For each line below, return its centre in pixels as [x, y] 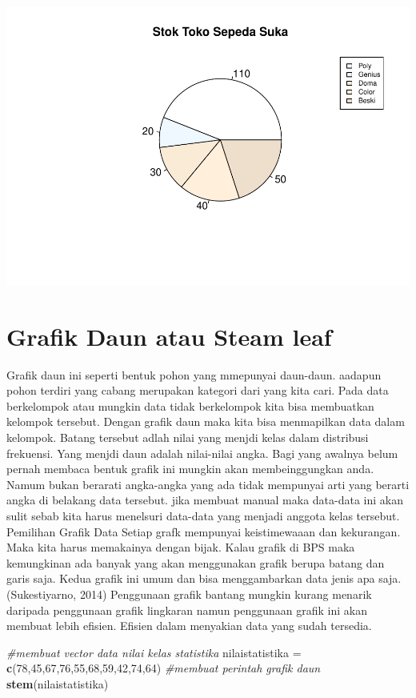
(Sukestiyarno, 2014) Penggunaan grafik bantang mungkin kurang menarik [189, 594]
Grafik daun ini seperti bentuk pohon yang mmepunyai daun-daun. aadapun [194, 374]
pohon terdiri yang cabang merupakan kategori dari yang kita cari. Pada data [198, 390]
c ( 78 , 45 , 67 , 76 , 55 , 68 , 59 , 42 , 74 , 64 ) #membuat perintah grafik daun [164, 668]
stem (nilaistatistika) [58, 683]
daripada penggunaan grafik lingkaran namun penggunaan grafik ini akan [187, 610]
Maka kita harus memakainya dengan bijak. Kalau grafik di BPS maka [181, 547]
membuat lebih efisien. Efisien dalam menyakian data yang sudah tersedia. [189, 626]
